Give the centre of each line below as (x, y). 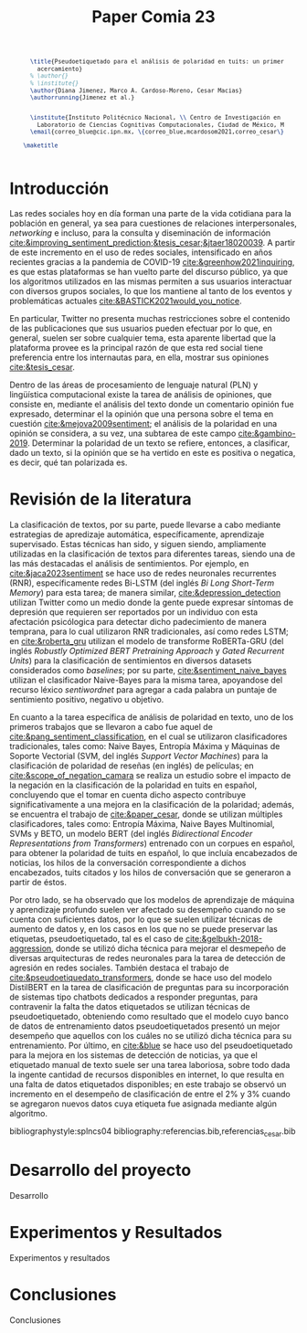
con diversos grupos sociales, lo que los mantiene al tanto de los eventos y (151, 291)
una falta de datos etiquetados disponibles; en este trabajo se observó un (148, 1084)
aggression (31, 948)
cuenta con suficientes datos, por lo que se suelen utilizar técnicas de (141, 919)
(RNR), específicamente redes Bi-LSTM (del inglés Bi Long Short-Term (142, 583)
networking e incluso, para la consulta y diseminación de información (140, 233)
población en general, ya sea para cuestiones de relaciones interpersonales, (153, 223)
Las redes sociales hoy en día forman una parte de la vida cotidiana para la (151, 214)
